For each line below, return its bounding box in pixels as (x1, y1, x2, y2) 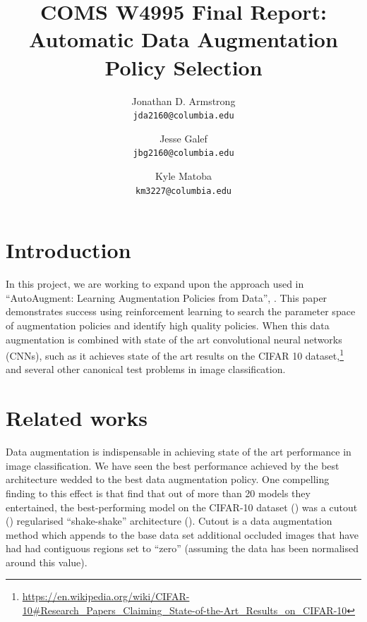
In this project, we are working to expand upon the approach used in (6, 276, 304, 291)
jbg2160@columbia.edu (133, 148, 234, 159)
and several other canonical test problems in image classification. (6, 362, 286, 377)
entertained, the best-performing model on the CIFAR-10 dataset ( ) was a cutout (6, 499, 358, 514)
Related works (6, 403, 148, 432)
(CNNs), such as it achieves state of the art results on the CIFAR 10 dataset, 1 (6, 346, 344, 362)
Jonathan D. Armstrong (131, 93, 236, 108)
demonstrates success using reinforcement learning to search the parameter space (6, 304, 356, 319)
